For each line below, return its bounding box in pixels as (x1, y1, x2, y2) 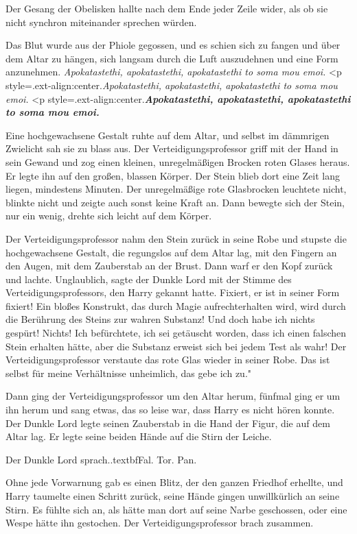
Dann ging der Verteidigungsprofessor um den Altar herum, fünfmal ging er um (5, 389, 341, 403)
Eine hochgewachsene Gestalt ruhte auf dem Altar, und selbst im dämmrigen (5, 128, 330, 142)
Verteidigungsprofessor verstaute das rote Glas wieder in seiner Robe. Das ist (5, 352, 330, 367)
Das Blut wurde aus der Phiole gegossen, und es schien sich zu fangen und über (5, 38, 341, 52)
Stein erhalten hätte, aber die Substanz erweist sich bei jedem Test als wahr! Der (5, 339, 347, 353)
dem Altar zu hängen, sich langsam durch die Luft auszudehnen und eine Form (5, 51, 338, 65)
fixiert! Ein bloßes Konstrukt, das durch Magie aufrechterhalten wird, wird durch (5, 298, 346, 313)
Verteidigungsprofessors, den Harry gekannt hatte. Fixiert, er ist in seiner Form (5, 285, 340, 300)
